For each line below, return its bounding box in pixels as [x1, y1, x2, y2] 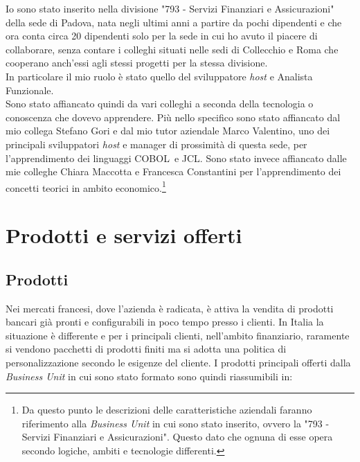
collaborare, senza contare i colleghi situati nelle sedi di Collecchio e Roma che [6, 42, 339, 56]
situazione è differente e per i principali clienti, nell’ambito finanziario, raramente [6, 328, 350, 342]
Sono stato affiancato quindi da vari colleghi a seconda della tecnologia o [6, 96, 314, 111]
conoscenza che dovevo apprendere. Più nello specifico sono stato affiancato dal [6, 109, 341, 124]
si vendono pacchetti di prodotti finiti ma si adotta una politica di [6, 341, 287, 356]
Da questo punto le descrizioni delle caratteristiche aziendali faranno [21, 402, 312, 417]
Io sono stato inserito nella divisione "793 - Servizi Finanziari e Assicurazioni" [6, 1, 334, 15]
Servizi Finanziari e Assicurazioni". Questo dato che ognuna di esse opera [21, 429, 333, 444]
